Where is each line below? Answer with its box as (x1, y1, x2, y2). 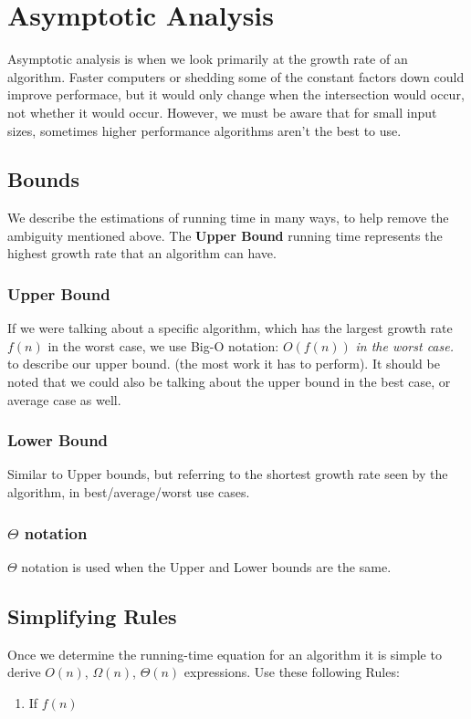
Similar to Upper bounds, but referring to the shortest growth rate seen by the (7, 464, 448, 484)
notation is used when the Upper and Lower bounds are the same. (21, 557, 392, 576)
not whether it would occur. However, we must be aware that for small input (7, 102, 437, 121)
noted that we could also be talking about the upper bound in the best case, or (7, 372, 451, 391)
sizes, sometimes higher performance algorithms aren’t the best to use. (7, 120, 402, 140)
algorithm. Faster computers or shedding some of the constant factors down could (7, 67, 465, 86)
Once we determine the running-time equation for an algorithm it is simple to (7, 644, 442, 663)
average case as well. (7, 390, 121, 409)
